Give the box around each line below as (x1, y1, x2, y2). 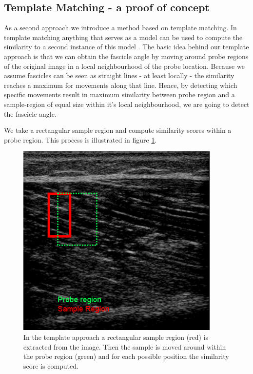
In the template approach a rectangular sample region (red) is (23, 332, 209, 342)
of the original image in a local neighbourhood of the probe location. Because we (4, 61, 245, 71)
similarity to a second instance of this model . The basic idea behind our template (4, 42, 249, 52)
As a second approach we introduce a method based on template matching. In (4, 22, 237, 33)
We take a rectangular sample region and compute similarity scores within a (4, 125, 232, 135)
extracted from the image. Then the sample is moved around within (23, 341, 226, 352)
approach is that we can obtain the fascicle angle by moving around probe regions (4, 51, 249, 61)
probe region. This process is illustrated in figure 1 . (4, 134, 157, 145)
